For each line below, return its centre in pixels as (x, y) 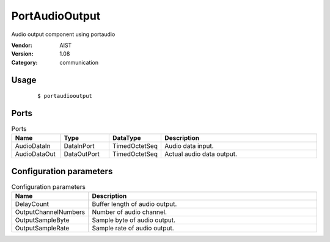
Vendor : (22, 45)
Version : (22, 54)
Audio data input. (189, 146)
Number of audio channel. (130, 212)
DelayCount (32, 204)
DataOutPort (82, 154)
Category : (24, 62)
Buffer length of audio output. (134, 204)
